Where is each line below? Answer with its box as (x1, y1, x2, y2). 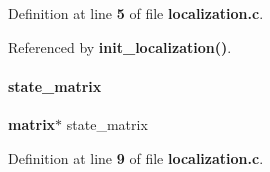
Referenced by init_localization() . (8, 36, 232, 57)
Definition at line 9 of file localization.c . (8, 147, 264, 168)
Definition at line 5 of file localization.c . (8, 3, 264, 23)
